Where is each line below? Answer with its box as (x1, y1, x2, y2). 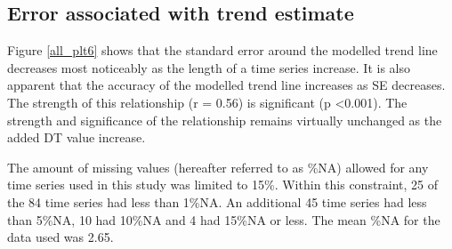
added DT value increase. (7, 128, 146, 147)
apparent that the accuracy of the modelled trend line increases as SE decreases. (7, 76, 446, 94)
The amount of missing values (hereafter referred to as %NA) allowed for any (7, 157, 429, 176)
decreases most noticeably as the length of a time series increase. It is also (7, 58, 410, 76)
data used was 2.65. (7, 228, 114, 246)
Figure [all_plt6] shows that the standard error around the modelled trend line (7, 41, 438, 60)
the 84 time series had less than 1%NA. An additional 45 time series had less (7, 192, 427, 211)
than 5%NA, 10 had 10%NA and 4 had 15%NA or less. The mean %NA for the (7, 210, 440, 229)
